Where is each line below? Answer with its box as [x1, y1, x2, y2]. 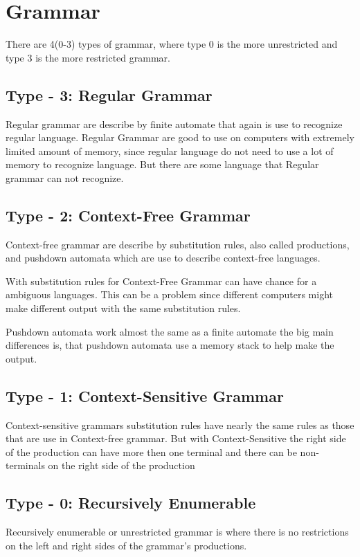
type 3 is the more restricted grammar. [6, 50, 170, 64]
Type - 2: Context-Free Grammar [6, 204, 251, 226]
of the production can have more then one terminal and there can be [6, 444, 297, 459]
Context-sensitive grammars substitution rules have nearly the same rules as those [6, 417, 354, 432]
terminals [6, 458, 45, 473]
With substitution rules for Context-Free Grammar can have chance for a [6, 273, 317, 288]
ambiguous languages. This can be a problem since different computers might [6, 287, 333, 302]
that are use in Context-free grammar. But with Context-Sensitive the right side [6, 431, 346, 446]
